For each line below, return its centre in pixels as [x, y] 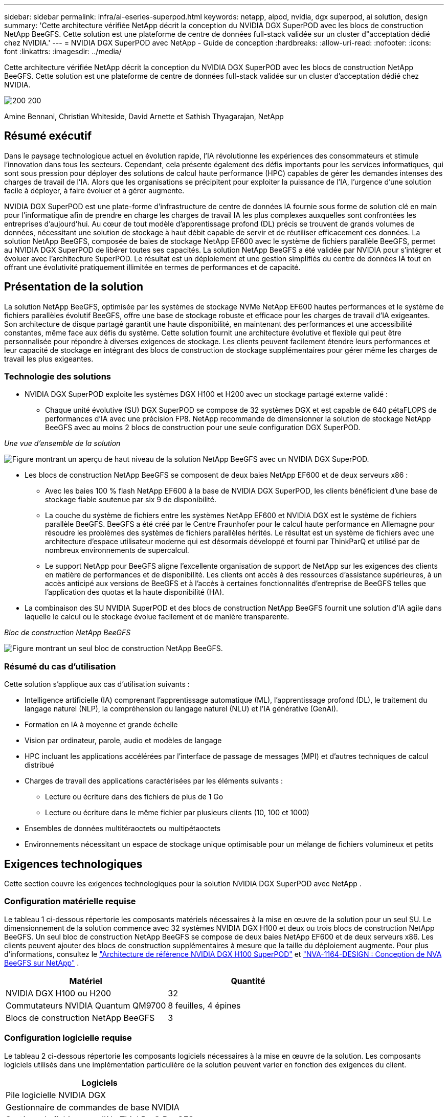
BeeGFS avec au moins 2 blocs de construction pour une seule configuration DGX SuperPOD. [203, 428]
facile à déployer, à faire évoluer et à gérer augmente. [94, 190]
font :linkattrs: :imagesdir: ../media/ [63, 51]
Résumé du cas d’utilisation [60, 666]
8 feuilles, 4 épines [204, 1005]
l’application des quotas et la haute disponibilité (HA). [135, 592]
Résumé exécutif [48, 136]
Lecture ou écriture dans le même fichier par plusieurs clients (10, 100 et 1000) [177, 813]
